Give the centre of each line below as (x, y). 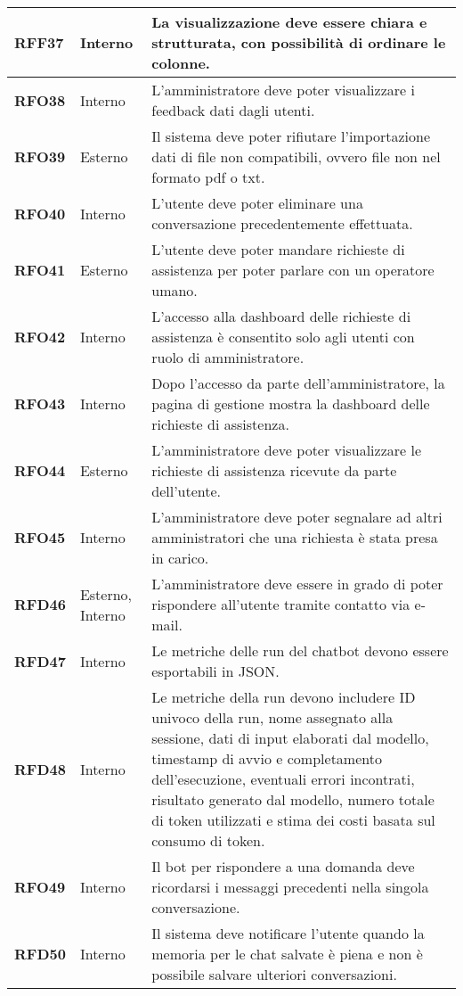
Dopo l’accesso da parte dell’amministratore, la (298, 383)
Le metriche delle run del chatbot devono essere (300, 650)
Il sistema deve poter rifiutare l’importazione (291, 136)
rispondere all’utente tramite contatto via (281, 604)
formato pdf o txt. (208, 177)
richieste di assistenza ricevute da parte (274, 470)
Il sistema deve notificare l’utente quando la (288, 933)
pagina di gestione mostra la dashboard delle (291, 403)
